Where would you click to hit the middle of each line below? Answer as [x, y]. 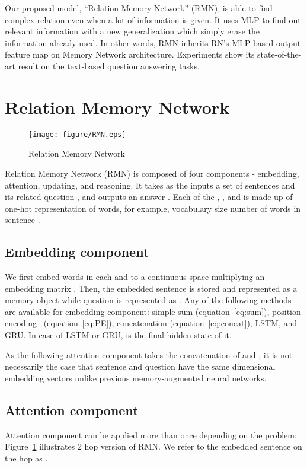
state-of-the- [279, 54]
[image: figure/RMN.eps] [77, 134]
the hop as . [26, 458]
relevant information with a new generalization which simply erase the [132, 31]
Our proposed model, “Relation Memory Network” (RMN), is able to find [139, 8]
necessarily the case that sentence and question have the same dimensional [140, 366]
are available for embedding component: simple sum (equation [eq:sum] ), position [153, 311]
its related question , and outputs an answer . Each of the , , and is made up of [149, 197]
